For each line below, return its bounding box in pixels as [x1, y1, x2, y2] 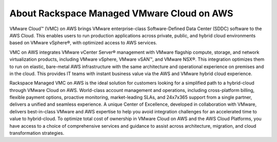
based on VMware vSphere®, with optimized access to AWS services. [9, 40, 157, 46]
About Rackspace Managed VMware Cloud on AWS [9, 8, 233, 19]
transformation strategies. [9, 130, 64, 136]
